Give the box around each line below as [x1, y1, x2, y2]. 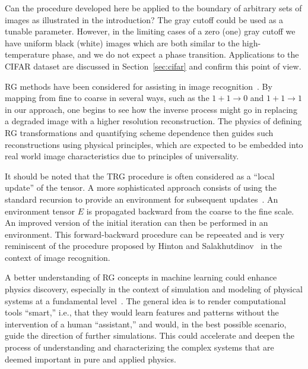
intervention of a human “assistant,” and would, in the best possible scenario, [5, 317, 287, 330]
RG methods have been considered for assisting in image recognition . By [5, 80, 272, 92]
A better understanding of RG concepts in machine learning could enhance [5, 271, 277, 283]
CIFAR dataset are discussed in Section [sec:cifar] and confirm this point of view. [5, 59, 301, 72]
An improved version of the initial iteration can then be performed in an [5, 216, 268, 229]
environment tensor [5, 204, 75, 217]
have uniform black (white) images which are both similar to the [5, 36, 240, 49]
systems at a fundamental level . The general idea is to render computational [5, 294, 286, 307]
